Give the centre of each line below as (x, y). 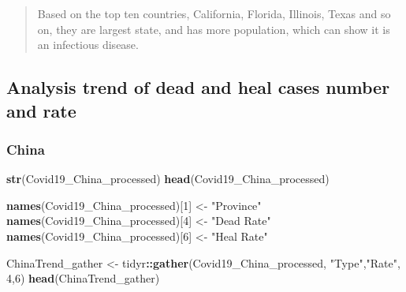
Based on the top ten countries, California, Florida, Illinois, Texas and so (214, 13)
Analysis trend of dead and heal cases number (198, 87)
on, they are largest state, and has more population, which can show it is (214, 29)
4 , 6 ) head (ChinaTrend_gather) (83, 278)
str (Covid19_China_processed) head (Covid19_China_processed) (168, 179)
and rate (41, 110)
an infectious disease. (88, 45)
